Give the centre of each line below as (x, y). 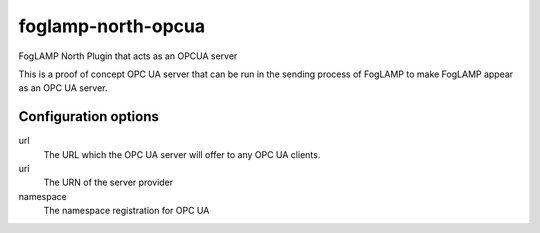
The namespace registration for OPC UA (126, 211)
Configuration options (89, 116)
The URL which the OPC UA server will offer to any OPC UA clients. (182, 154)
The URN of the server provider (108, 182)
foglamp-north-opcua (111, 26)
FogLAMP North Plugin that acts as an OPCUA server (128, 56)
